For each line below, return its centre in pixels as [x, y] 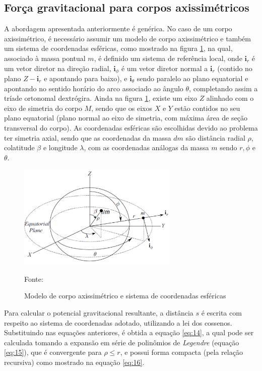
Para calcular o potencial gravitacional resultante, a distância [99, 313]
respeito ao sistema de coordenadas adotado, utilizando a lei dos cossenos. [118, 322]
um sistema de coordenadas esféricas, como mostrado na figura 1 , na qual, [118, 48]
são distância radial [215, 137]
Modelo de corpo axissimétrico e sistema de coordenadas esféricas [125, 296]
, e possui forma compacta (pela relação [181, 352]
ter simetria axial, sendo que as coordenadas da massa [88, 137]
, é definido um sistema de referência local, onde [168, 58]
